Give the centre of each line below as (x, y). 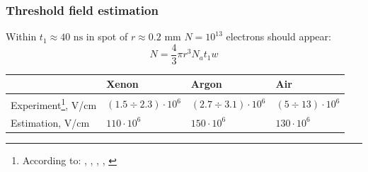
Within (21, 36)
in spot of (107, 36)
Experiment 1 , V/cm (54, 104)
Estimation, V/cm (50, 122)
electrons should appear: (278, 36)
